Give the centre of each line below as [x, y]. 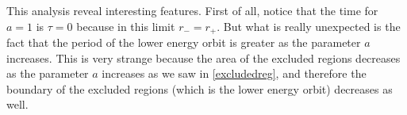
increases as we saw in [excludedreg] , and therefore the [234, 73]
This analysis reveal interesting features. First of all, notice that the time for [192, 10]
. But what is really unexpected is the [309, 26]
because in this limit [126, 26]
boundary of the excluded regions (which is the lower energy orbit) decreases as [200, 88]
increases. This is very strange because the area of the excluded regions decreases [203, 57]
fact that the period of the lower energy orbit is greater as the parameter [184, 42]
